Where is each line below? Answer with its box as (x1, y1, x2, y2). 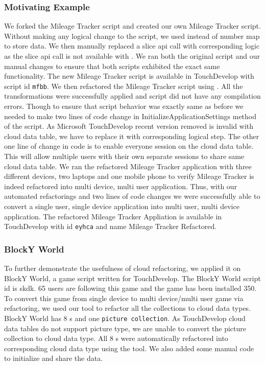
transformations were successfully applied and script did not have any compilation (4, 90, 261, 101)
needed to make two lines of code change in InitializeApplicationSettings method (4, 110, 257, 121)
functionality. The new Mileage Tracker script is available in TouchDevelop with (4, 71, 254, 81)
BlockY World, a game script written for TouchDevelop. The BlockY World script (4, 272, 261, 283)
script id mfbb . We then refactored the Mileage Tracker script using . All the (4, 80, 243, 91)
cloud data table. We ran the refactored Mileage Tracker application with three (4, 161, 252, 171)
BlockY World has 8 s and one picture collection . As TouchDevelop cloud (4, 313, 246, 323)
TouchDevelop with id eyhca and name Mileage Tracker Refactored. (4, 221, 217, 232)
